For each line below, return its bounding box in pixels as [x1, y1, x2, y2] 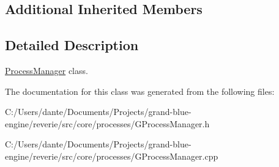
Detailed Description [5, 35, 139, 54]
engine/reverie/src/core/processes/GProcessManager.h [5, 117, 210, 130]
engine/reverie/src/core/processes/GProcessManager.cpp [5, 149, 218, 162]
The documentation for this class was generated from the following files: [5, 84, 275, 97]
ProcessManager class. [5, 64, 88, 76]
